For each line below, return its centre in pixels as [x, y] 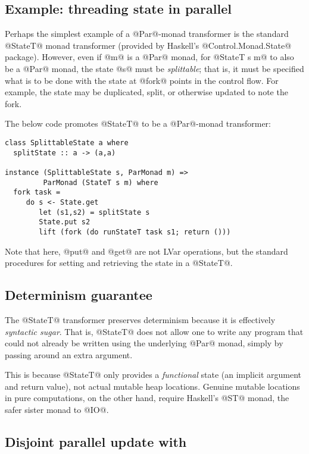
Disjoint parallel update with [96, 442]
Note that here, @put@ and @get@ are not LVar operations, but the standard [146, 251]
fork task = [37, 192]
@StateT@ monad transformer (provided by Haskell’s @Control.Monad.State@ [148, 45]
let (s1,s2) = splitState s [94, 212]
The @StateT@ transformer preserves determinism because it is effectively [140, 319]
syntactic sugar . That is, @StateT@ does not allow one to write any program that [154, 331]
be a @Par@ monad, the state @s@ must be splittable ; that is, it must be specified [154, 68]
